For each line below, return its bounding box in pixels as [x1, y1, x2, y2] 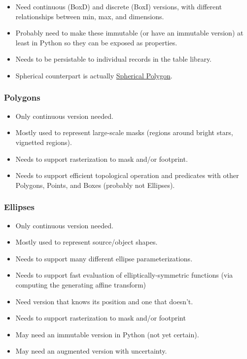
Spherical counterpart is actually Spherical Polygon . [15, 70, 173, 80]
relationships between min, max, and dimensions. [15, 11, 164, 21]
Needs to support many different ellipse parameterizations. [15, 253, 193, 263]
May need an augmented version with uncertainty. [15, 346, 167, 356]
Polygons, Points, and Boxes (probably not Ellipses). [15, 179, 175, 190]
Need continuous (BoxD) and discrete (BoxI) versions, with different [15, 1, 222, 11]
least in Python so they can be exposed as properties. [15, 37, 177, 47]
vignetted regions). [15, 137, 72, 147]
